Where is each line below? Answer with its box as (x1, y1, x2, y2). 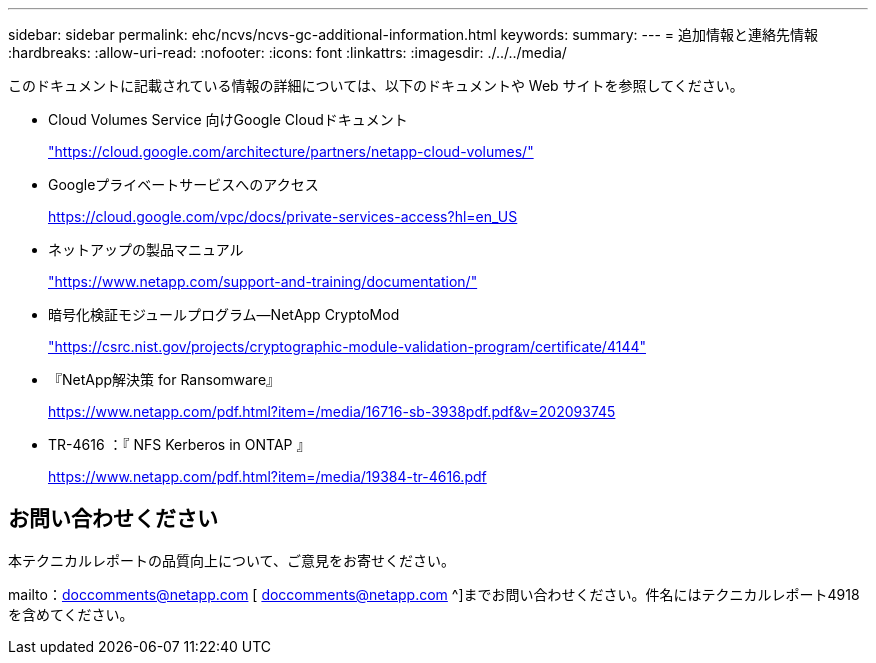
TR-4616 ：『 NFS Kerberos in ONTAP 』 (48, 436, 311, 453)
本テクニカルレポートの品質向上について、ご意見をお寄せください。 (8, 551, 455, 569)
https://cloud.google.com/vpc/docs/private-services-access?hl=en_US (48, 208, 518, 225)
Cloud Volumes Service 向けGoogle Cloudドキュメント (48, 111, 408, 128)
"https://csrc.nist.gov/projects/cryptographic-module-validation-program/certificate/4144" (48, 338, 646, 355)
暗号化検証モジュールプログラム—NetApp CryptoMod (48, 306, 400, 323)
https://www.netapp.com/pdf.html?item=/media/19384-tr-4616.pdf (48, 468, 487, 485)
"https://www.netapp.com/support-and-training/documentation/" (48, 273, 478, 290)
